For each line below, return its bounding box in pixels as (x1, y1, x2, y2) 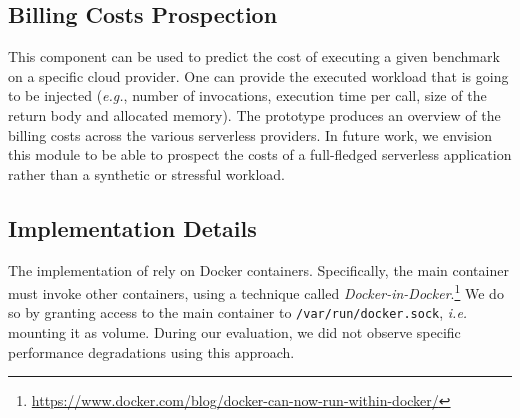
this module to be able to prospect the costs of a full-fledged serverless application (8, 144, 512, 165)
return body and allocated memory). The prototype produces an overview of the (8, 104, 501, 125)
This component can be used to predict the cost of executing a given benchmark (8, 46, 500, 67)
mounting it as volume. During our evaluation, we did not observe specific (8, 322, 461, 343)
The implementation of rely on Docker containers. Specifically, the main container (8, 259, 509, 280)
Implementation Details (8, 212, 257, 243)
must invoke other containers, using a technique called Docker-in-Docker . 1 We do (8, 280, 504, 303)
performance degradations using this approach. (8, 341, 295, 362)
